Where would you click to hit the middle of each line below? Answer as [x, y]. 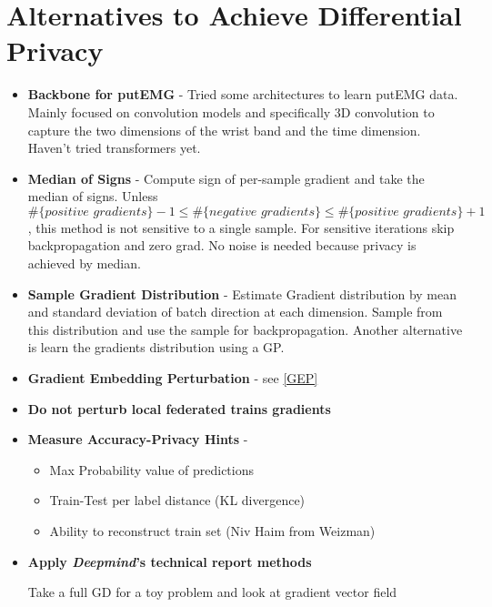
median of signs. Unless [93, 196]
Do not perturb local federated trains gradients [179, 408]
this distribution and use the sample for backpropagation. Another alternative [245, 329]
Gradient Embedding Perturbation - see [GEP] [173, 378]
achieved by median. [84, 263]
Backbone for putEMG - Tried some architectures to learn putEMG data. [243, 94]
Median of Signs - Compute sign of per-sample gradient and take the [226, 178]
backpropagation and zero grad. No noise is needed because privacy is [222, 245]
